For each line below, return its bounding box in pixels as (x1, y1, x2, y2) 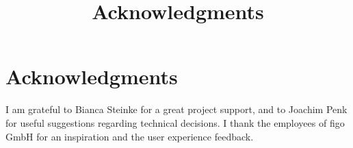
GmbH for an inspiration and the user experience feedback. (5, 129, 254, 143)
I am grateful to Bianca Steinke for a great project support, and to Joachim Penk (5, 102, 348, 116)
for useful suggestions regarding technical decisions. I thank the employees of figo (5, 115, 345, 129)
